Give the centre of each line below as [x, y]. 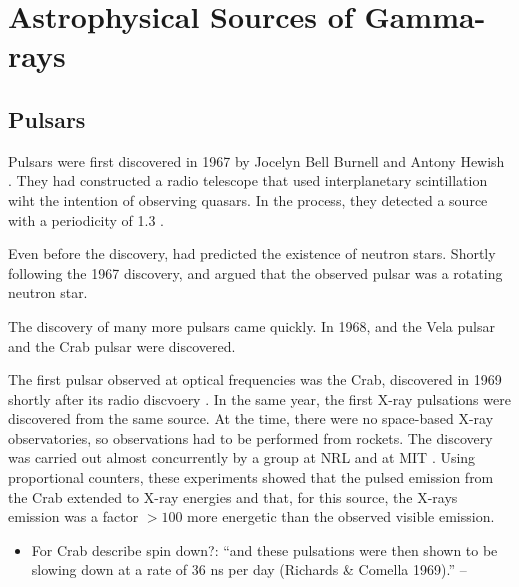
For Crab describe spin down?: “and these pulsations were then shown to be [264, 549]
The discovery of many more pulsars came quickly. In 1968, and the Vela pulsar [251, 325]
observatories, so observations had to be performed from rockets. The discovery [250, 437]
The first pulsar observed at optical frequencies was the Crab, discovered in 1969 [255, 379]
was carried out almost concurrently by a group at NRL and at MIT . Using [242, 457]
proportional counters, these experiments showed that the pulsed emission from [251, 477]
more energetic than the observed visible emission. [341, 516]
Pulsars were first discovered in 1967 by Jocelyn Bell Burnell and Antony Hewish [256, 160]
